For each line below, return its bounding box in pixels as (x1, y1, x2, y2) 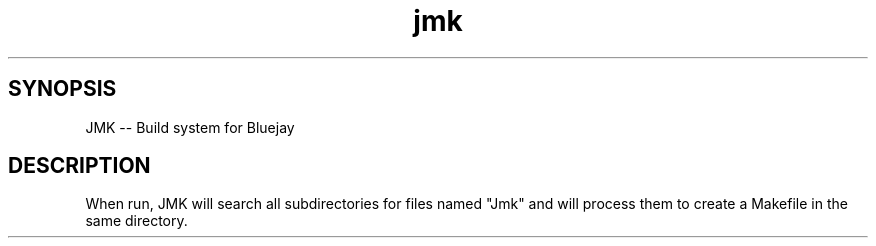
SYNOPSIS (8, 76, 117, 102)
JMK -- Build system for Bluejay (85, 118, 295, 136)
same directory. (85, 212, 188, 230)
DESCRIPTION (8, 153, 151, 179)
